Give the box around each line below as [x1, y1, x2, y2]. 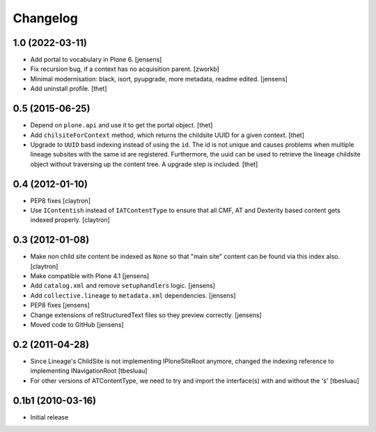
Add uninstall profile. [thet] [30, 84, 107, 93]
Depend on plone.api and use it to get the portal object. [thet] [30, 121, 213, 129]
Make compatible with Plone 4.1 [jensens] [30, 272, 150, 280]
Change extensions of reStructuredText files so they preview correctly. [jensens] [30, 310, 263, 319]
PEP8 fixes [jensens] [30, 301, 90, 310]
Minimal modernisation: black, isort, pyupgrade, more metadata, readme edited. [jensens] [30, 74, 288, 83]
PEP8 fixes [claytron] [30, 196, 91, 205]
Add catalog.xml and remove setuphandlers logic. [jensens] [30, 282, 216, 290]
